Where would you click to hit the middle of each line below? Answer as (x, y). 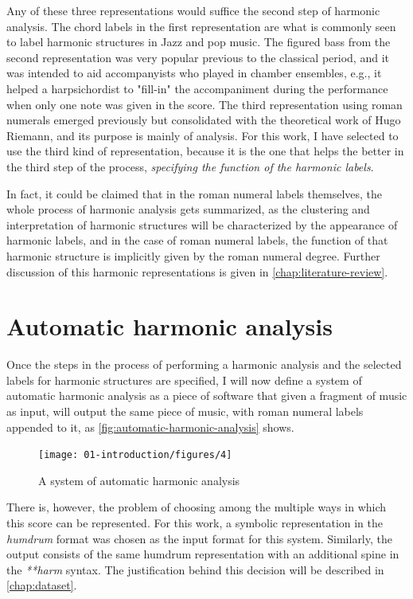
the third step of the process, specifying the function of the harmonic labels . (190, 166)
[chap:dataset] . (42, 585)
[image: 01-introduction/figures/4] (135, 455)
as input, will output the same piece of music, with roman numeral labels (185, 411)
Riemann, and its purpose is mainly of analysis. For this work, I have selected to (203, 135)
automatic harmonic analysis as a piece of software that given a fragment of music (207, 395)
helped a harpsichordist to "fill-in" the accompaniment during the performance (197, 88)
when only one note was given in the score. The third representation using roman (205, 104)
